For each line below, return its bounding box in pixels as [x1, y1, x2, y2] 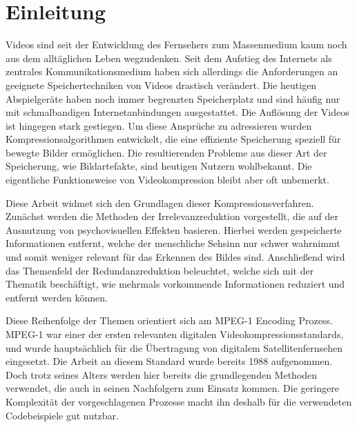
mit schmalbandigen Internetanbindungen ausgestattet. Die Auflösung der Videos [6, 105, 349, 119]
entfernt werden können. [6, 290, 108, 304]
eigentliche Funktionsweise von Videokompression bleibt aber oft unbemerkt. [6, 172, 329, 187]
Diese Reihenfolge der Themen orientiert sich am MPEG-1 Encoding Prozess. [6, 313, 333, 328]
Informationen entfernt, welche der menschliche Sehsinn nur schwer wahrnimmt [6, 236, 340, 250]
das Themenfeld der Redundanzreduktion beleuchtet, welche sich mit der [6, 263, 314, 277]
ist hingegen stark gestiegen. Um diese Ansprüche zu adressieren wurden [6, 118, 312, 132]
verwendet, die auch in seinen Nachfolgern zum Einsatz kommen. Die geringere [6, 381, 339, 395]
